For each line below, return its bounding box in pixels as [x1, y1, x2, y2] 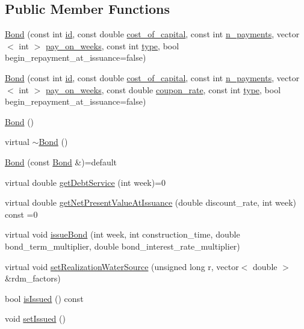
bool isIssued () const [5, 292, 84, 304]
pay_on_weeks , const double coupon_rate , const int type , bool [46, 83, 281, 96]
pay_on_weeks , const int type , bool [46, 39, 179, 52]
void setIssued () [5, 312, 66, 325]
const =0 [5, 208, 38, 220]
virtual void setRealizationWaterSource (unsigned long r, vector [5, 260, 239, 272]
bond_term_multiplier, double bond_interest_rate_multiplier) [5, 239, 240, 252]
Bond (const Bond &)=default [5, 155, 117, 168]
